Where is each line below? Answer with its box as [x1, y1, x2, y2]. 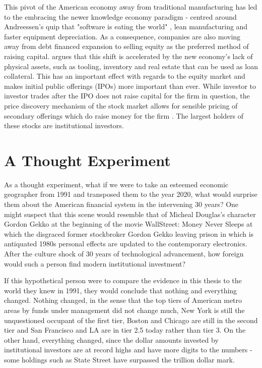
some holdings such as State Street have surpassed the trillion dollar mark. [4, 354, 235, 364]
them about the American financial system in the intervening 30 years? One [4, 199, 239, 209]
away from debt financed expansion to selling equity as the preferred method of [4, 41, 249, 51]
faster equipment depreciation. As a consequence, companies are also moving [4, 31, 241, 41]
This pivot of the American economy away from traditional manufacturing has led [4, 2, 257, 12]
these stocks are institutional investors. [4, 120, 124, 131]
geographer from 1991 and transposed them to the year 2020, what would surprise [4, 189, 257, 199]
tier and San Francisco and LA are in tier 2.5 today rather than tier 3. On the [4, 325, 246, 335]
